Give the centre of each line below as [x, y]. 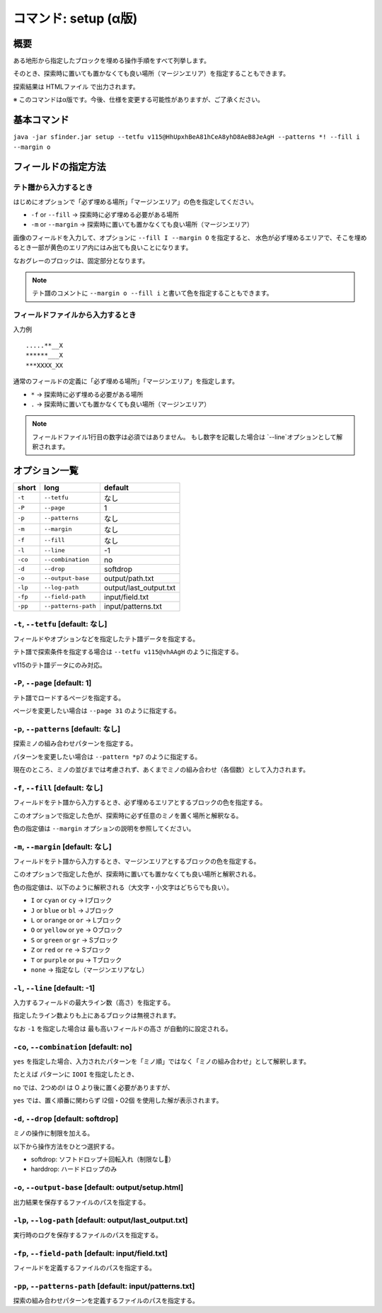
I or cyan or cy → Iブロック [71, 901]
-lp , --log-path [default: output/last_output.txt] [100, 1220]
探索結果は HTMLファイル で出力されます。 [76, 86]
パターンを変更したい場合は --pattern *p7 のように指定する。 [107, 756]
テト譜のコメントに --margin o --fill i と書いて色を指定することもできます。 [152, 293]
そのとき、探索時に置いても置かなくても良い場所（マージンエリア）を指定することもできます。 [151, 74]
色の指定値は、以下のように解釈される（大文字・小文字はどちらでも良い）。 [123, 887]
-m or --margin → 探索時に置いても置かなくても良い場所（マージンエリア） [142, 225]
